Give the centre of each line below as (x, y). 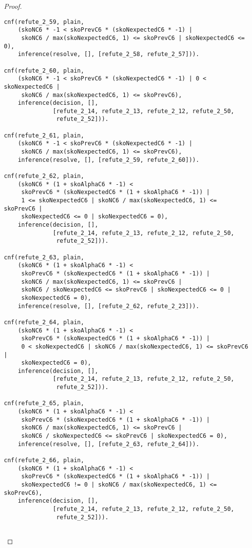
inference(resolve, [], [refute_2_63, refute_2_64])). (108, 444)
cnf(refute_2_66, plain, (44, 460)
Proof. (13, 6)
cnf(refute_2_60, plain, (44, 70)
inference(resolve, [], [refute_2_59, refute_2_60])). (108, 160)
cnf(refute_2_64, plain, (44, 322)
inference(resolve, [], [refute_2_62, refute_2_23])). (108, 306)
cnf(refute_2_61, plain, (44, 135)
